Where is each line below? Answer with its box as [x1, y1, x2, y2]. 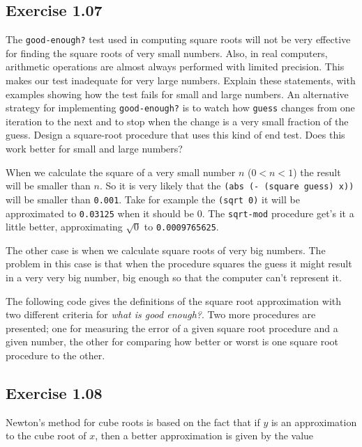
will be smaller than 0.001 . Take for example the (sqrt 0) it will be [6, 191, 300, 206]
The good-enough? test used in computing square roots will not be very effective [6, 32, 351, 47]
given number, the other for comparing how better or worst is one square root [6, 334, 338, 349]
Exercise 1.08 [6, 382, 103, 404]
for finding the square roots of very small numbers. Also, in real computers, [6, 45, 328, 60]
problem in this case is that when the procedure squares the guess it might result [6, 256, 352, 271]
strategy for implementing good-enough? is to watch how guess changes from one [6, 100, 355, 115]
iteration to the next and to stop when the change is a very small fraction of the [6, 113, 349, 128]
